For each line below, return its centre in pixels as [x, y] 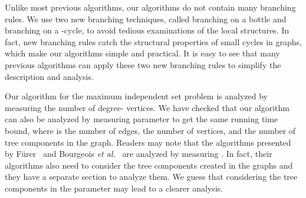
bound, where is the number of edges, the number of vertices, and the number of [150, 130]
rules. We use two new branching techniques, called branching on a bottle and [146, 19]
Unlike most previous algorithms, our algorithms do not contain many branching [150, 7]
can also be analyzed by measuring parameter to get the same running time [142, 119]
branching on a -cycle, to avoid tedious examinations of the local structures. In [147, 30]
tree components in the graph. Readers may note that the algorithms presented [148, 142]
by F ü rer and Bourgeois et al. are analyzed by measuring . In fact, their [139, 154]
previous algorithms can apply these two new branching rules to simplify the [143, 64]
